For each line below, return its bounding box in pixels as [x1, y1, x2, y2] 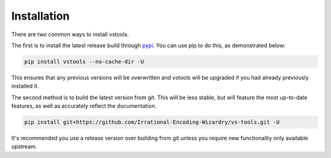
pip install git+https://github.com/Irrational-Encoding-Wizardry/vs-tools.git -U [24, 119, 280, 126]
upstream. [11, 143, 37, 150]
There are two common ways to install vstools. [11, 31, 129, 38]
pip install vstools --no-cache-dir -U [24, 58, 144, 65]
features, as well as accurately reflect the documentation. [11, 102, 157, 110]
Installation [11, 9, 70, 23]
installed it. [11, 83, 39, 90]
